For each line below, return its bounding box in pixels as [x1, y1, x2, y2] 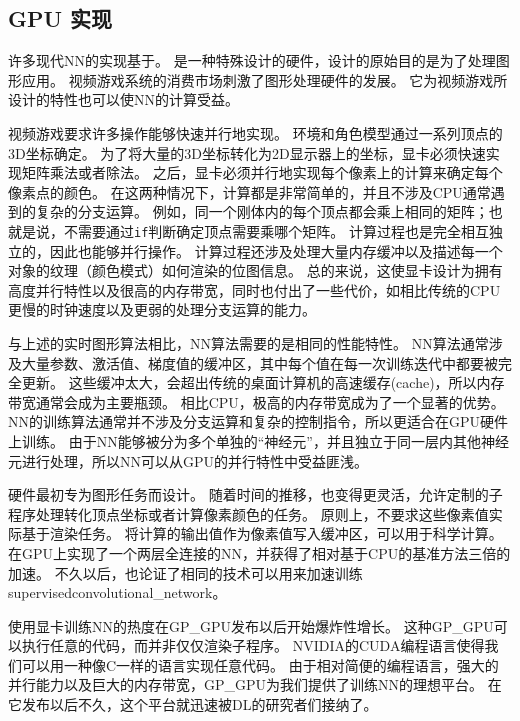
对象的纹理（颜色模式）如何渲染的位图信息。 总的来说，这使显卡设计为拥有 [8, 260, 503, 281]
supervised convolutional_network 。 [8, 582, 227, 603]
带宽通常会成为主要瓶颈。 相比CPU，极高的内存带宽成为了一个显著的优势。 [8, 391, 505, 412]
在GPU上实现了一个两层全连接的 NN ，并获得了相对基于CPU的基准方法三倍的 [8, 542, 511, 563]
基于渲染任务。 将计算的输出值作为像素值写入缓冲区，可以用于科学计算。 [21, 523, 503, 544]
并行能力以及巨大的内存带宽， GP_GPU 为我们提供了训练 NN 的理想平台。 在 [8, 674, 502, 695]
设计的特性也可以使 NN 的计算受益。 [8, 89, 239, 110]
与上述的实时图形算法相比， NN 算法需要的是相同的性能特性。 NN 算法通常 [8, 332, 489, 353]
